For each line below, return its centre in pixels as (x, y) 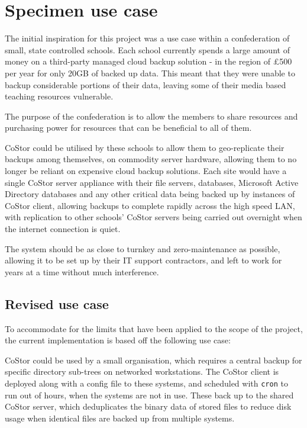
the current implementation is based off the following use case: (118, 340)
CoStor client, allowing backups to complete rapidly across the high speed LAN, (150, 205)
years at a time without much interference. (82, 271)
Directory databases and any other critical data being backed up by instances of (150, 194)
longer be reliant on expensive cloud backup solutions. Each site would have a (146, 171)
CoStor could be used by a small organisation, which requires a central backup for (153, 360)
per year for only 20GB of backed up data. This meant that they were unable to (150, 73)
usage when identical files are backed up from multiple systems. (120, 418)
